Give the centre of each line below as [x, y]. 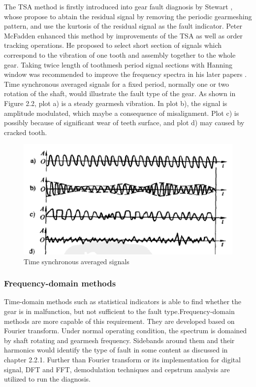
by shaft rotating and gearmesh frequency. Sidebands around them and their [119, 340]
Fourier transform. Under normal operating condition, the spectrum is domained [126, 331]
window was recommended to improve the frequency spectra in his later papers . [125, 74]
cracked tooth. [26, 132]
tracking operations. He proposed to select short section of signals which [113, 45]
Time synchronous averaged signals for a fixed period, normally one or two [117, 84]
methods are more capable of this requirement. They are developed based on [119, 321]
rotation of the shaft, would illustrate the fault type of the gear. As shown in [120, 93]
